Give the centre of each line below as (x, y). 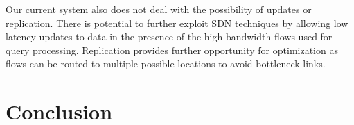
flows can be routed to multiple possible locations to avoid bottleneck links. (166, 64)
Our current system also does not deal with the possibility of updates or (159, 9)
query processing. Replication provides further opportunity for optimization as (172, 50)
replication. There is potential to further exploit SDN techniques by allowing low (177, 23)
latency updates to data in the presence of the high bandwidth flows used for (169, 36)
